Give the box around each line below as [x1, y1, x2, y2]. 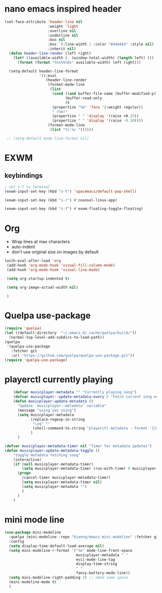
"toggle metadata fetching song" [13, 453, 81, 457]
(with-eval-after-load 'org [4, 258, 61, 264]
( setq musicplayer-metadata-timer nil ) [22, 480, 103, 484]
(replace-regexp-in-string [30, 417, 85, 422]
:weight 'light [47, 24, 78, 29]
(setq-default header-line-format [9, 69, 78, 74]
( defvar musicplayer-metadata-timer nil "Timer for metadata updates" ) [4, 444, 152, 449]
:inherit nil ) [47, 47, 76, 51]
